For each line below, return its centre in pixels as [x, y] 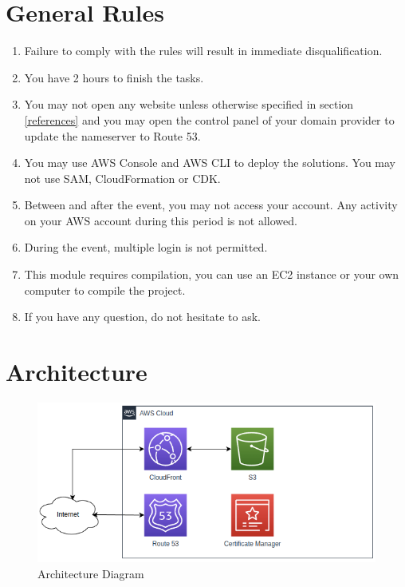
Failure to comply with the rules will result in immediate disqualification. [203, 51]
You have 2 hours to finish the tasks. [114, 77]
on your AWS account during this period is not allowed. [161, 220]
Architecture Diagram [91, 573]
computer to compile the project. [105, 290]
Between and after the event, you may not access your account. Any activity [211, 205]
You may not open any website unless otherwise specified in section [189, 104]
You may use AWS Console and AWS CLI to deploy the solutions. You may [210, 163]
